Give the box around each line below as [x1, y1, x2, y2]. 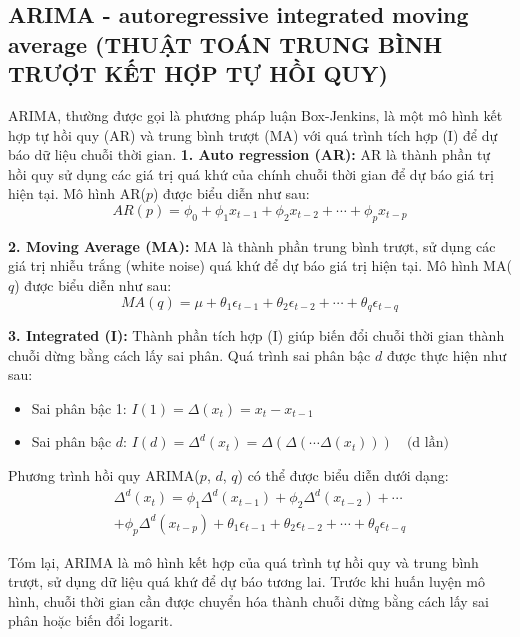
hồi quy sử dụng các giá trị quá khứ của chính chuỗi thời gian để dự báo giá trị [8, 163, 494, 184]
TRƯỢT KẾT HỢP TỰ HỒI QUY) [8, 58, 388, 89]
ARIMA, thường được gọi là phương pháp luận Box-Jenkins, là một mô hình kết [8, 104, 503, 125]
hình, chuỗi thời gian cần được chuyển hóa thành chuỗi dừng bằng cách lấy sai [8, 590, 489, 611]
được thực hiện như [386, 344, 507, 365]
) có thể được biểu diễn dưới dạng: [237, 464, 449, 485]
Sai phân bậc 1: [31, 397, 127, 418]
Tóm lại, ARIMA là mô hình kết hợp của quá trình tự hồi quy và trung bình [8, 551, 479, 572]
